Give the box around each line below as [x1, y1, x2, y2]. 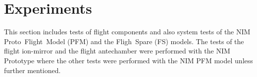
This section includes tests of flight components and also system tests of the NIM [4, 26, 251, 37]
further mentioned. [4, 65, 61, 75]
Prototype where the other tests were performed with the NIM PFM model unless [4, 55, 253, 65]
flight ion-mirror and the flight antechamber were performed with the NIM [4, 46, 230, 56]
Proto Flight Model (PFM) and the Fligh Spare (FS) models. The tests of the [4, 36, 244, 46]
